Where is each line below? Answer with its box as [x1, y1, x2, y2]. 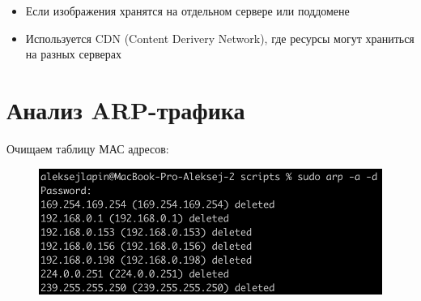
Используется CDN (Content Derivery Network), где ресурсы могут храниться [25, 29, 415, 46]
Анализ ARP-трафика [6, 92, 245, 126]
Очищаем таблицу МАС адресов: [6, 140, 169, 157]
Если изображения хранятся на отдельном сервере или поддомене [25, 2, 350, 19]
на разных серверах [25, 45, 122, 62]
